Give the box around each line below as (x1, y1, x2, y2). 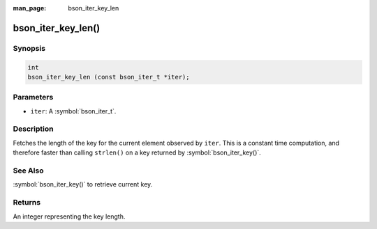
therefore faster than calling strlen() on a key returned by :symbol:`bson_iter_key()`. (13, 148, 261, 157)
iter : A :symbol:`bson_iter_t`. (30, 106, 117, 115)
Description (13, 124, 54, 134)
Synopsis (13, 43, 45, 53)
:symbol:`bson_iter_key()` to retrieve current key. (13, 180, 153, 189)
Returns (13, 198, 41, 207)
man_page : (13, 4, 47, 12)
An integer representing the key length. (13, 212, 126, 221)
